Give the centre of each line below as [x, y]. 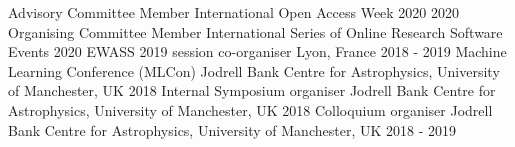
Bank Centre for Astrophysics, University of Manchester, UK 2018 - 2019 [232, 129]
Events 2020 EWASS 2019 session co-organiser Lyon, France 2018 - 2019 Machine [257, 51]
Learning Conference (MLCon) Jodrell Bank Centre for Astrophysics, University [254, 70]
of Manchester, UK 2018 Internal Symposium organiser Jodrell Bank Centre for [252, 90]
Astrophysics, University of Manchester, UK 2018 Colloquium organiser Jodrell [250, 109]
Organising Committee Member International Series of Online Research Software [255, 31]
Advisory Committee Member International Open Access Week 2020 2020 [234, 12]
